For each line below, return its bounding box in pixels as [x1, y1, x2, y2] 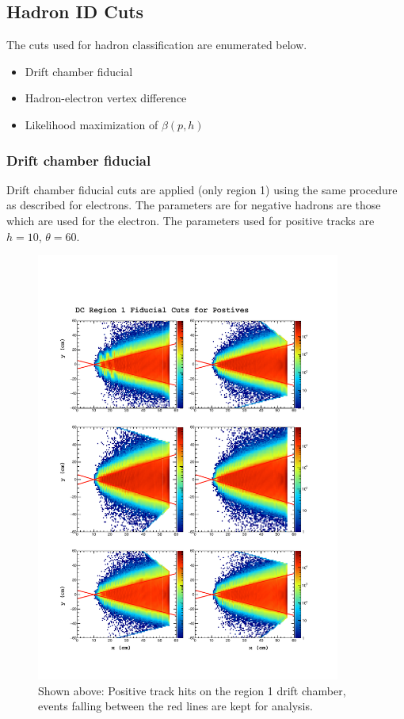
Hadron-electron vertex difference [25, 90, 187, 106]
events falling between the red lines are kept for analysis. [38, 698, 313, 714]
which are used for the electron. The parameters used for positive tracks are [6, 212, 375, 228]
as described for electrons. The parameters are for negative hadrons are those [6, 197, 381, 213]
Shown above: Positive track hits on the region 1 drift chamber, [38, 682, 346, 698]
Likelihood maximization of [25, 116, 158, 132]
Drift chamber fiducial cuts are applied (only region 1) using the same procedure [6, 181, 398, 197]
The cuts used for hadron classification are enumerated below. [6, 36, 307, 53]
